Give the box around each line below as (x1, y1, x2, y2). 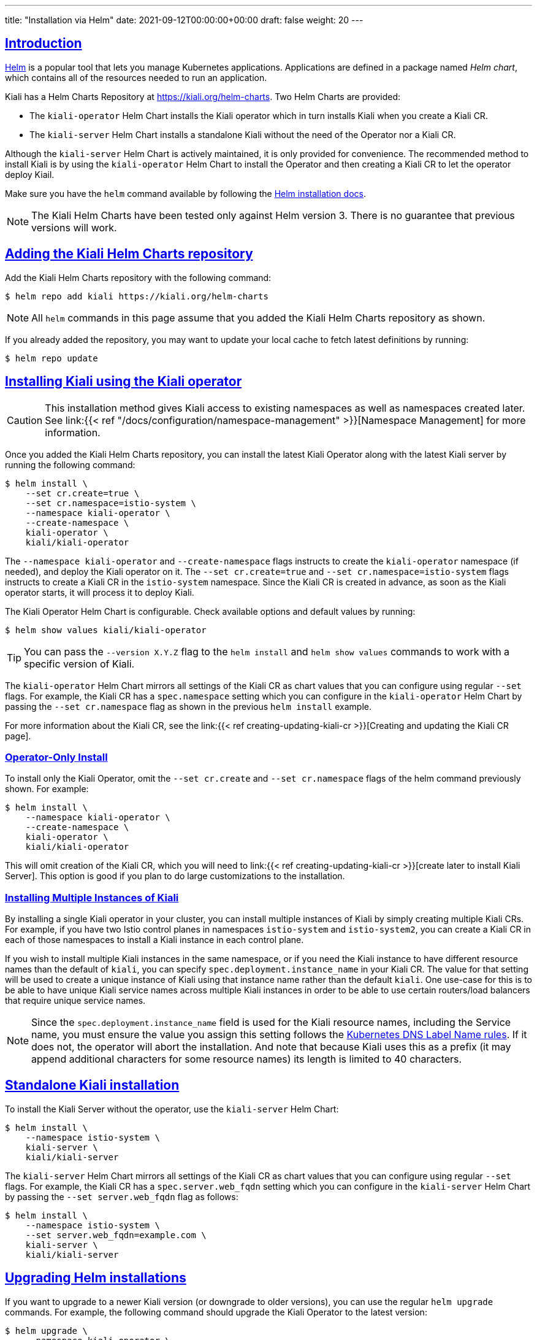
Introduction (5, 36, 82, 52)
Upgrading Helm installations (5, 1270, 186, 1286)
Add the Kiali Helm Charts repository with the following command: (5, 272, 272, 283)
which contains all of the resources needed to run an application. (5, 72, 267, 83)
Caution (7, 414, 43, 426)
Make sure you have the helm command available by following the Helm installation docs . (5, 188, 366, 199)
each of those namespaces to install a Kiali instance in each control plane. (5, 934, 304, 945)
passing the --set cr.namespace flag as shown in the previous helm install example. (5, 701, 371, 712)
